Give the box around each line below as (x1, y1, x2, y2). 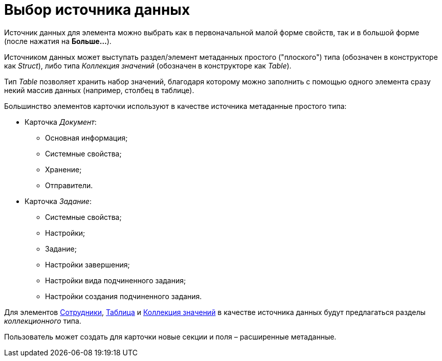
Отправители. (45, 180, 93, 190)
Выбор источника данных (4, 1, 190, 18)
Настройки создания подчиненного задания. (45, 291, 202, 301)
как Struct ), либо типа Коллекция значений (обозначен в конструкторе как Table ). (4, 61, 292, 70)
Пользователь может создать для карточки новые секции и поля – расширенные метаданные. (4, 332, 337, 341)
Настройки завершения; (45, 260, 130, 269)
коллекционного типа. (4, 316, 81, 325)
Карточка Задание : (25, 196, 92, 206)
